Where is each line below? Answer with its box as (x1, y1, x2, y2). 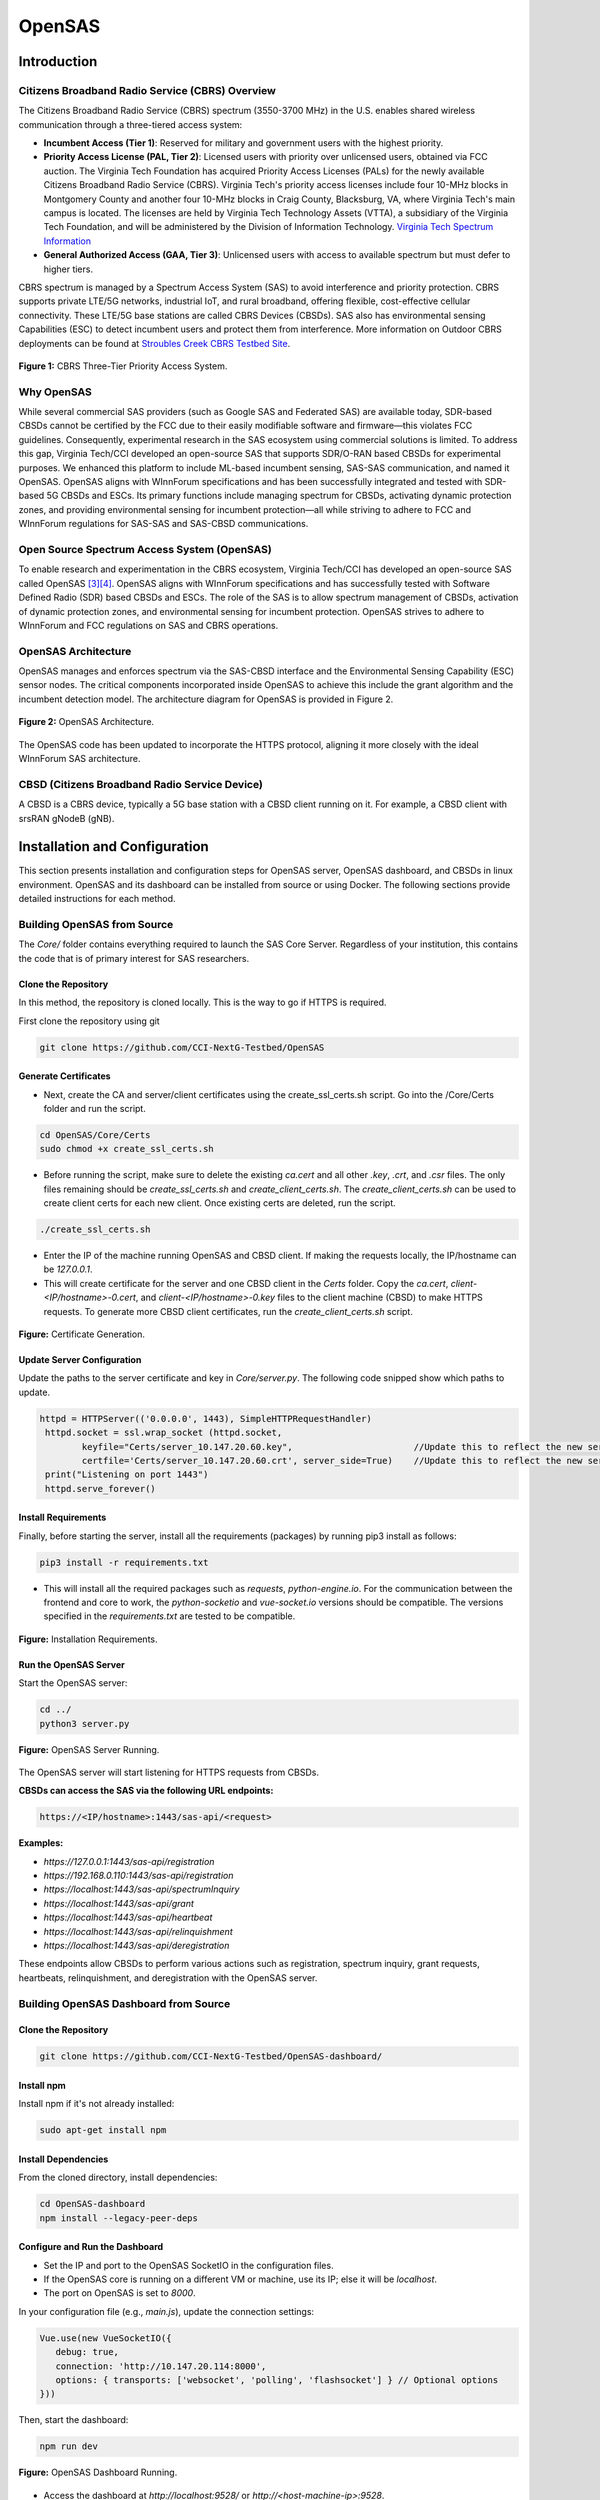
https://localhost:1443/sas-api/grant (43, 1897, 195, 1909)
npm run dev (39, 2441, 99, 2452)
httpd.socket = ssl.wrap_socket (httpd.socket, (45, 1427, 283, 1439)
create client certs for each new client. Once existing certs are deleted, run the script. (43, 1197, 397, 1209)
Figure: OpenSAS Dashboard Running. (18, 2466, 178, 2479)
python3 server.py (39, 1718, 130, 1729)
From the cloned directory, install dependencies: (18, 2171, 218, 2184)
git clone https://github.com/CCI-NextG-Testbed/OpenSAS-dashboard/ (39, 2051, 383, 2062)
